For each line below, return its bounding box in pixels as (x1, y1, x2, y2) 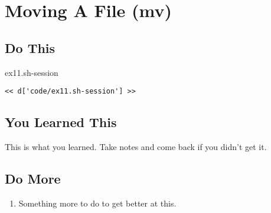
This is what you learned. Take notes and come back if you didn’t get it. (5, 141, 267, 153)
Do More (5, 169, 61, 188)
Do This (5, 38, 55, 56)
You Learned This (5, 113, 117, 131)
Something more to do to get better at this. (18, 197, 177, 209)
